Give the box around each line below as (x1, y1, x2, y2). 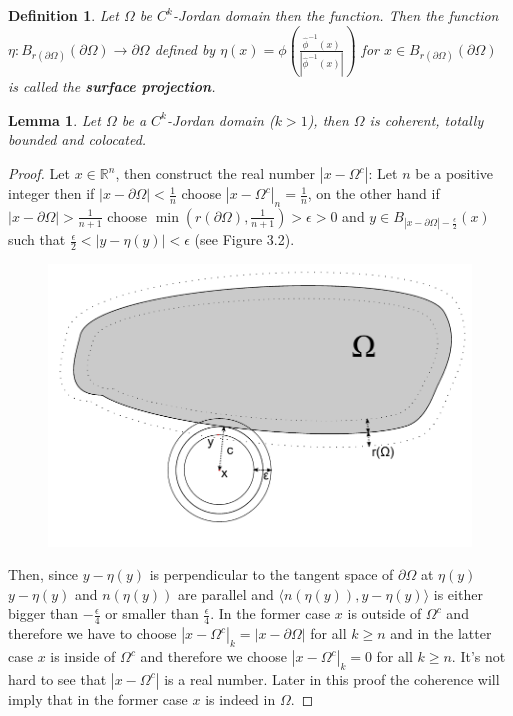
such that (8, 229, 66, 250)
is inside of (50, 646, 116, 667)
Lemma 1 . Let (8, 109, 101, 130)
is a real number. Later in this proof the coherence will (164, 668, 500, 689)
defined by (154, 38, 216, 59)
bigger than (8, 603, 79, 624)
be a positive (415, 163, 494, 184)
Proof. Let (8, 163, 70, 184)
